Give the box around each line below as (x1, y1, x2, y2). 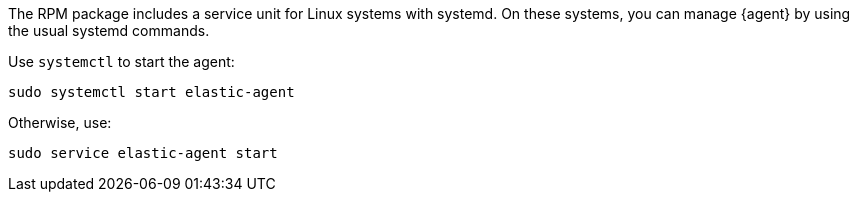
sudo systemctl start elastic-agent (8, 84, 295, 100)
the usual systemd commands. (8, 22, 210, 39)
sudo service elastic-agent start (8, 145, 278, 161)
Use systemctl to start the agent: (8, 53, 235, 70)
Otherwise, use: (8, 114, 112, 131)
